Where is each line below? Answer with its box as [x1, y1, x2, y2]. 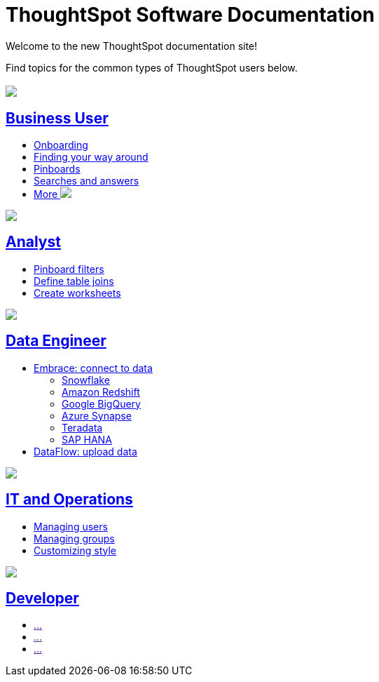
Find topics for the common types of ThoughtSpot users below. [6, 61, 298, 74]
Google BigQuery [62, 397, 141, 410]
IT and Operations [6, 490, 133, 509]
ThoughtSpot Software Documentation [6, 3, 375, 27]
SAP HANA [62, 433, 112, 446]
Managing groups [34, 532, 115, 544]
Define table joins [34, 274, 114, 287]
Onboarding [34, 139, 88, 152]
